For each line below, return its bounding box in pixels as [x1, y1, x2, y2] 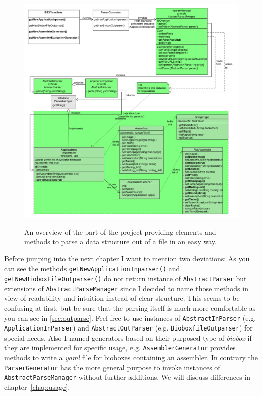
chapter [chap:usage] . [4, 382, 70, 392]
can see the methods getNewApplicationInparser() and [4, 263, 180, 274]
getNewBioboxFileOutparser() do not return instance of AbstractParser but [4, 273, 247, 284]
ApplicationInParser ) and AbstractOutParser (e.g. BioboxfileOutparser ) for [4, 322, 253, 333]
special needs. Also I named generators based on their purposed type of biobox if [4, 332, 252, 343]
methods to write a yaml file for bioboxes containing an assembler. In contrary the [4, 352, 258, 363]
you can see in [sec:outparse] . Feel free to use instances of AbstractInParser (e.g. [4, 312, 256, 323]
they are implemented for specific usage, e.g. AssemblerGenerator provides [4, 342, 236, 353]
